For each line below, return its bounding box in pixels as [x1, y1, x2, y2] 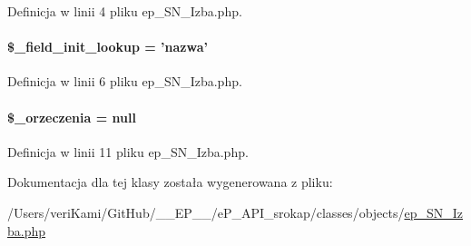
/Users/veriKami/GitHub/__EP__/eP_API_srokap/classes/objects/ [7, 202, 405, 221]
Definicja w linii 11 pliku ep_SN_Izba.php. [7, 142, 249, 161]
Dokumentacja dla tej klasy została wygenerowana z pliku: [7, 172, 333, 192]
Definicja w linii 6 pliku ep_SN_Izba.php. [7, 72, 242, 91]
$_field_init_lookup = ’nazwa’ [7, 37, 208, 56]
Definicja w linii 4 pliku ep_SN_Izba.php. [7, 2, 242, 20]
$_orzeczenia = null [7, 107, 136, 126]
